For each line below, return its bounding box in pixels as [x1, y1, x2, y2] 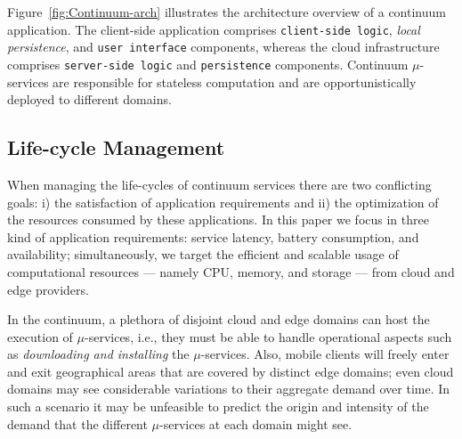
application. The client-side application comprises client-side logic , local [7, 20, 420, 38]
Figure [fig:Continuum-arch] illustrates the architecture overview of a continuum [7, 3, 446, 20]
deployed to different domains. [7, 90, 172, 109]
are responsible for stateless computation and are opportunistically [53, 72, 417, 91]
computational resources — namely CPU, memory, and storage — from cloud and [7, 262, 455, 280]
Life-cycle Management [7, 134, 225, 161]
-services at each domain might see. [159, 414, 353, 433]
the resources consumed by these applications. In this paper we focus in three [7, 210, 429, 229]
